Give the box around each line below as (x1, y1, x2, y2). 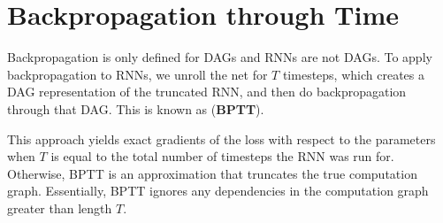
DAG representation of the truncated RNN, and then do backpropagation (7, 82, 407, 101)
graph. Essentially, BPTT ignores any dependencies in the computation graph (7, 181, 429, 200)
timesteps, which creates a (282, 65, 424, 83)
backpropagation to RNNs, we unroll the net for (7, 65, 268, 83)
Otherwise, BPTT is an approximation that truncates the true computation (7, 164, 417, 182)
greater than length (7, 198, 112, 217)
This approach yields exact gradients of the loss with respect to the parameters (7, 129, 436, 148)
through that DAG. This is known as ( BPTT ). (7, 99, 264, 118)
